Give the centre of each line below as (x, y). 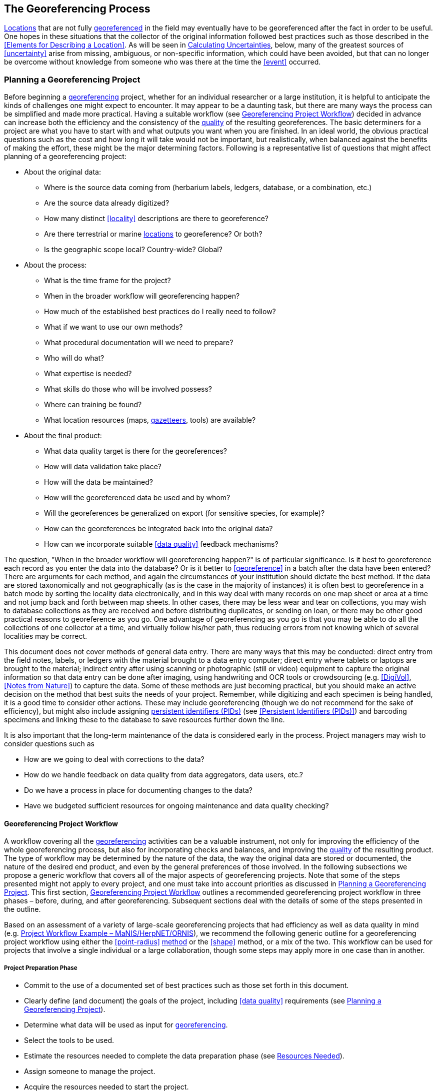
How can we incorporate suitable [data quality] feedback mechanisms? (161, 544)
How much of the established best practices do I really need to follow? (160, 312)
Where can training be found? (93, 405)
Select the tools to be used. (69, 1040)
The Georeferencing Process (77, 9)
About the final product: (63, 436)
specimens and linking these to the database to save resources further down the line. (144, 720)
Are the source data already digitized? (107, 203)
